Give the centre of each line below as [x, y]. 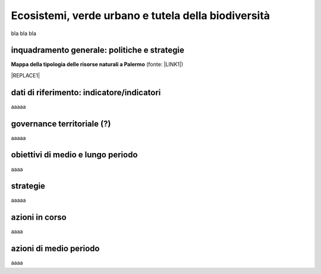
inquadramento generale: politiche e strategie [97, 50]
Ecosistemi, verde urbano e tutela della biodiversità [141, 15]
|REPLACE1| [26, 75]
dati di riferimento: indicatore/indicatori [86, 92]
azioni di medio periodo [55, 249]
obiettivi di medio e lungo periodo [74, 155]
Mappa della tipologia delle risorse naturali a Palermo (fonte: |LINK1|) [97, 64]
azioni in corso [39, 217]
